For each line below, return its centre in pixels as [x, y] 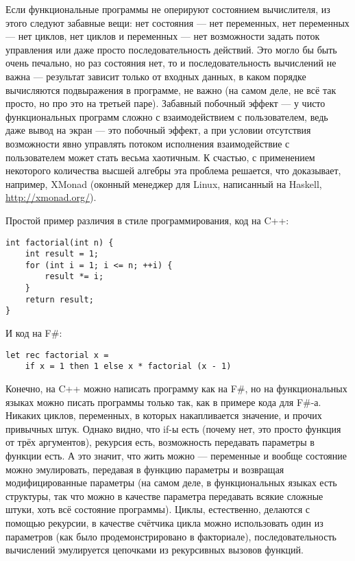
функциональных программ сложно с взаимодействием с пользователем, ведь [167, 116]
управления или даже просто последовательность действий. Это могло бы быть [171, 49]
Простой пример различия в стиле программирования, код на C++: [147, 220]
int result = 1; [62, 254]
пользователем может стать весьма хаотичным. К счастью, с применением [160, 157]
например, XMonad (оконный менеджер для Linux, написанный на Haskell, [164, 183]
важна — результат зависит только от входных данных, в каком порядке [156, 76]
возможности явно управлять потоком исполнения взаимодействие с [148, 143]
